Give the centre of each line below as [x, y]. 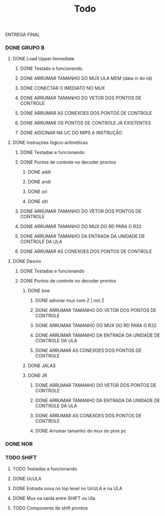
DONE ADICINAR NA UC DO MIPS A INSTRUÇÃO [71, 133]
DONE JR [37, 376]
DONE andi [39, 182]
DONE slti [38, 202]
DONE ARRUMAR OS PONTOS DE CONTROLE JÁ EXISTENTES [86, 123]
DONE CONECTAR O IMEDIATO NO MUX [63, 88]
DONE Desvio [27, 261]
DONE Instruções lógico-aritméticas [50, 143]
